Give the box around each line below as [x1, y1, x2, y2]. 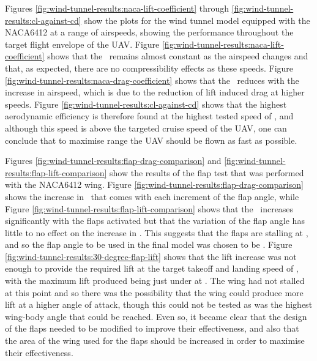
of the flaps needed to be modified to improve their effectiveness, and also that [5, 322, 299, 335]
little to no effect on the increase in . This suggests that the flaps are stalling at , [5, 226, 308, 239]
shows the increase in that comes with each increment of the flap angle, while [5, 190, 299, 203]
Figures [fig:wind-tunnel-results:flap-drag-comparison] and [5, 154, 222, 167]
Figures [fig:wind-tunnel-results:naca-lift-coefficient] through [5, 2, 229, 14]
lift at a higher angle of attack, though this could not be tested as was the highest [5, 298, 313, 311]
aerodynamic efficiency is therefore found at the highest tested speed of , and [5, 110, 294, 122]
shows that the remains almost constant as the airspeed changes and [47, 50, 308, 62]
